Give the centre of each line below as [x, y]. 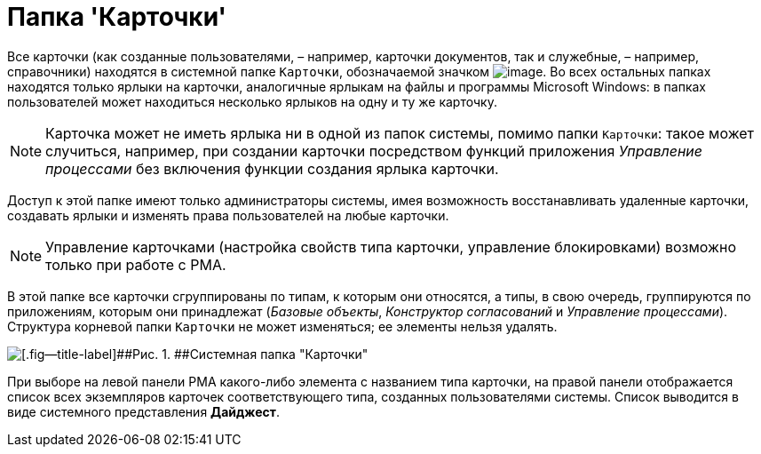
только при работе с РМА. [136, 264]
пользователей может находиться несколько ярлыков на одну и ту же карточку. [252, 101]
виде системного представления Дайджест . [143, 411]
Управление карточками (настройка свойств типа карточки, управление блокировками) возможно [391, 247]
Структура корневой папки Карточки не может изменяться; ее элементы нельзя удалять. [282, 326]
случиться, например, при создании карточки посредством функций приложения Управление [374, 151]
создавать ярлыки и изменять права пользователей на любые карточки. [228, 215]
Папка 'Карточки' [117, 17]
